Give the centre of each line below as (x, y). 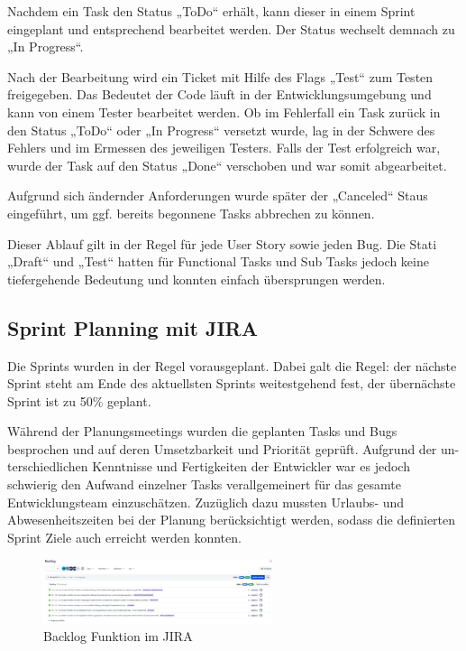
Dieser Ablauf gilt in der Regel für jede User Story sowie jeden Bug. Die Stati (222, 243)
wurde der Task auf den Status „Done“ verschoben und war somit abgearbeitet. (227, 165)
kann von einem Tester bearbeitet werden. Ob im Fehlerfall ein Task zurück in (224, 112)
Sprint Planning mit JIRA (132, 327)
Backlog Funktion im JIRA (118, 636)
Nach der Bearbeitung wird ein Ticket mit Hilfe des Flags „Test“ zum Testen (220, 76)
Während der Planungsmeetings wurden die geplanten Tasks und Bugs (202, 431)
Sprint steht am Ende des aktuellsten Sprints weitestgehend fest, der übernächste (232, 383)
